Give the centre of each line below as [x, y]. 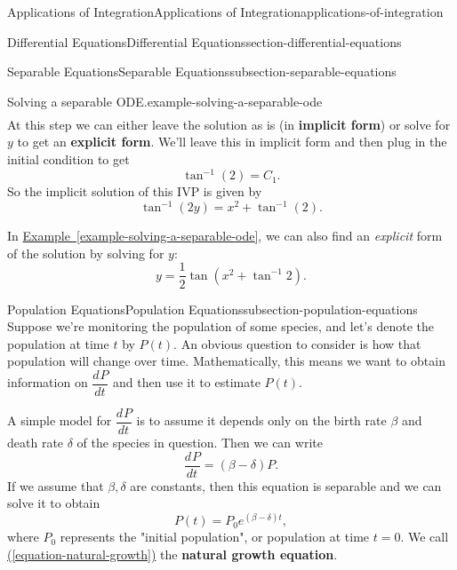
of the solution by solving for [86, 253]
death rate [36, 443]
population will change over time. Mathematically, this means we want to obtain [226, 361]
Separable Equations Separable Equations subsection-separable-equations [202, 71]
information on [48, 382]
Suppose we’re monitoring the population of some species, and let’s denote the [220, 326]
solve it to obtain [54, 503]
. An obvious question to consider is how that [297, 343]
